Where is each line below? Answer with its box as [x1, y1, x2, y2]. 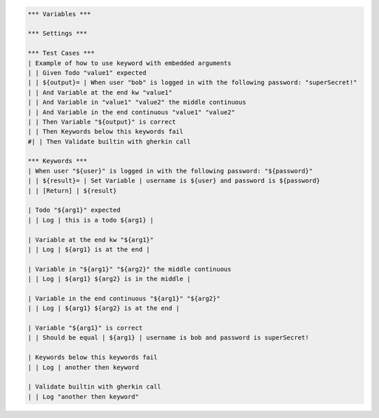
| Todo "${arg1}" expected [27, 206, 121, 214]
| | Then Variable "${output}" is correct [27, 118, 176, 126]
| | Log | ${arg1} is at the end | [27, 245, 150, 253]
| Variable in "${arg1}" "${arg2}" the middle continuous [27, 265, 232, 273]
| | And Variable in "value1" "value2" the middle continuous [27, 98, 246, 107]
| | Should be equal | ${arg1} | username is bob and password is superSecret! [27, 334, 310, 342]
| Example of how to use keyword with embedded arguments [27, 59, 232, 67]
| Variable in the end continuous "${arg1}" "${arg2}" [27, 295, 220, 302]
